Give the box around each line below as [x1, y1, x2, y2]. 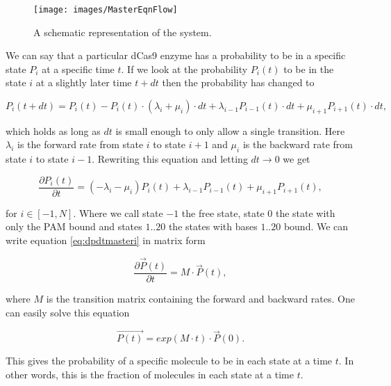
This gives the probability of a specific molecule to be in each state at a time [6, 353, 333, 368]
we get [283, 152, 310, 166]
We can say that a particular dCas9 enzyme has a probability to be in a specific [6, 48, 346, 63]
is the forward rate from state [17, 137, 144, 152]
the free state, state [181, 205, 265, 220]
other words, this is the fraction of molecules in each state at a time [6, 367, 294, 381]
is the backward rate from [242, 137, 353, 152]
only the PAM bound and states [6, 219, 142, 234]
